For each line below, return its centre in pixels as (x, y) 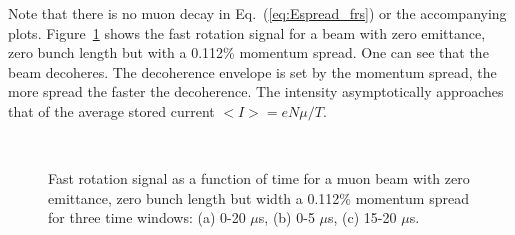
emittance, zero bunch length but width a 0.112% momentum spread (258, 197)
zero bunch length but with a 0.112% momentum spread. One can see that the (248, 52)
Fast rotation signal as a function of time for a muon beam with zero (259, 178)
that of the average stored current (111, 110)
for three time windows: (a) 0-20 (147, 217)
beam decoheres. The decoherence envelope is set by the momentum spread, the (252, 71)
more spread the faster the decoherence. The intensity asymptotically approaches (256, 91)
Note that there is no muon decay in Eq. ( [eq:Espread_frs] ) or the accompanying (257, 13)
